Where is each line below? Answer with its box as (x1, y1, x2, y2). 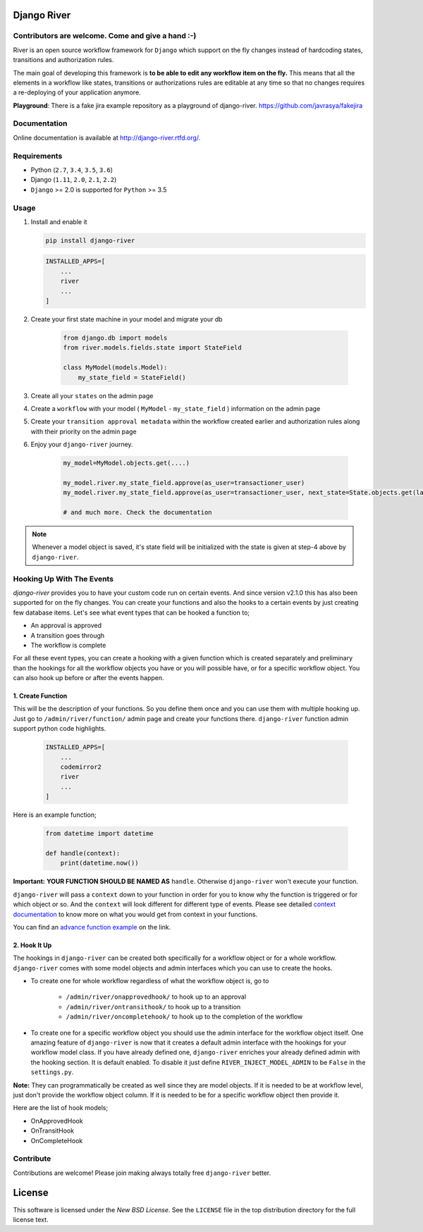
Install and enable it (30, 217, 87, 226)
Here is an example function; (13, 811, 97, 819)
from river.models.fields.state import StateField (63, 344, 243, 352)
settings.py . (30, 1068, 74, 1076)
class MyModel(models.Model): (63, 364, 168, 371)
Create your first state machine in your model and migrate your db (30, 315, 223, 324)
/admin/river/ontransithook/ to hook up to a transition (66, 1002, 241, 1011)
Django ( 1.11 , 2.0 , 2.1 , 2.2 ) (30, 175, 117, 184)
